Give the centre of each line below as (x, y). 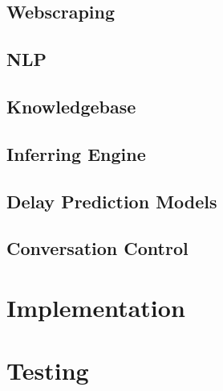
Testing (48, 370)
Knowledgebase (71, 106)
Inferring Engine (76, 153)
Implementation (96, 307)
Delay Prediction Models (112, 201)
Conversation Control (97, 248)
